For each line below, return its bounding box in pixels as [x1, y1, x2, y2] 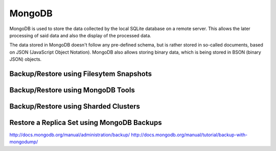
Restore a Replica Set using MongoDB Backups [9, 118, 162, 127]
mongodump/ [9, 139, 38, 145]
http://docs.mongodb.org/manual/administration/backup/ [9, 132, 130, 138]
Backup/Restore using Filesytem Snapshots [9, 69, 152, 78]
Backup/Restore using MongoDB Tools [9, 86, 135, 94]
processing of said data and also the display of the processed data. [9, 32, 152, 38]
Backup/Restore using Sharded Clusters [9, 102, 141, 111]
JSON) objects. [9, 56, 42, 62]
